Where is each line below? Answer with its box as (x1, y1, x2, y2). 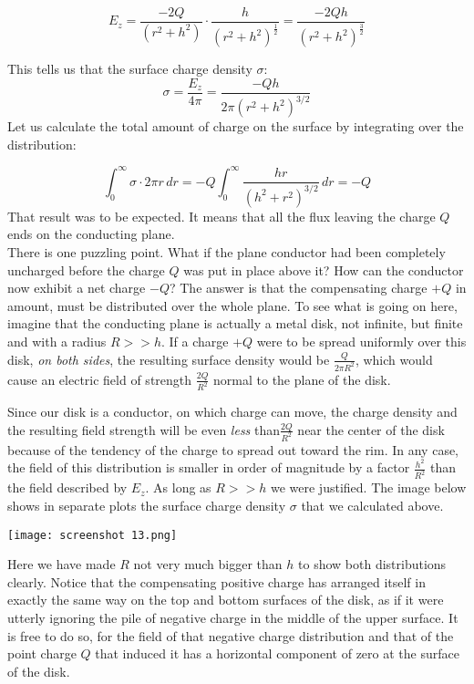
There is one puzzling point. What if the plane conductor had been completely (7, 243, 446, 262)
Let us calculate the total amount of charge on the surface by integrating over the (7, 117, 464, 136)
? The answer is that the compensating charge (169, 278, 428, 297)
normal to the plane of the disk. (213, 369, 391, 389)
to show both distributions (298, 554, 447, 574)
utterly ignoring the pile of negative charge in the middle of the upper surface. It (7, 608, 459, 627)
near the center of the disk (297, 420, 445, 439)
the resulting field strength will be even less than (7, 420, 281, 439)
